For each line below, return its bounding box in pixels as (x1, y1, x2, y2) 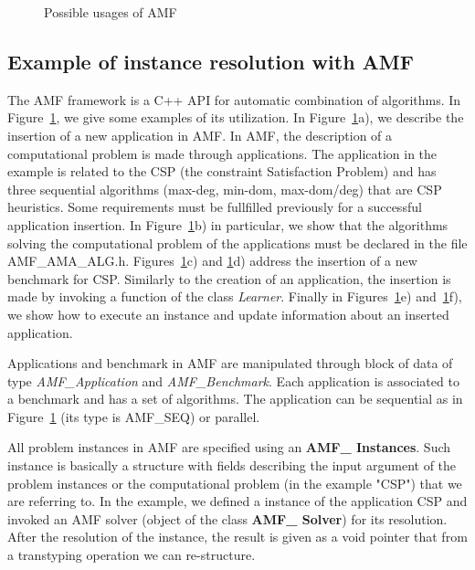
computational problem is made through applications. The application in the (7, 143, 438, 163)
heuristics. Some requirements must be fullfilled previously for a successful (7, 197, 422, 216)
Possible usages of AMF (44, 3, 177, 21)
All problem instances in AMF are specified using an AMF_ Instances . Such (7, 438, 451, 457)
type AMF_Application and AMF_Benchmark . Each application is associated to (7, 371, 459, 390)
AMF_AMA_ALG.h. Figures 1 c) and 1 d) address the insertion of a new (7, 251, 417, 270)
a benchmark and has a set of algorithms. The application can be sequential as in (7, 389, 463, 408)
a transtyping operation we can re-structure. (7, 545, 256, 565)
